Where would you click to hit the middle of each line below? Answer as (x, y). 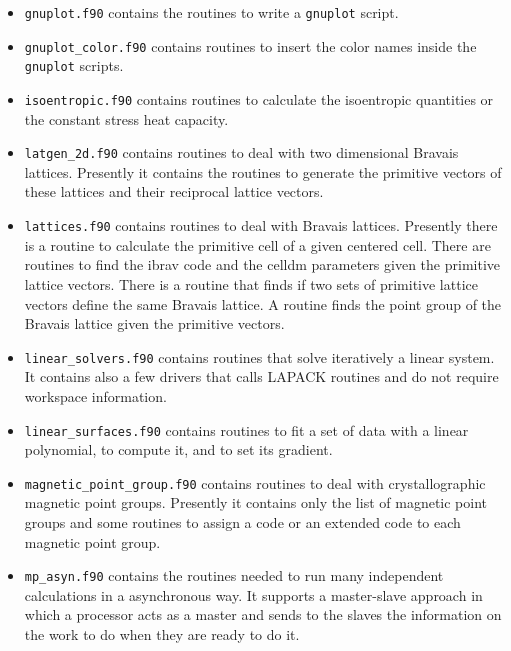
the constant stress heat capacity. (126, 118)
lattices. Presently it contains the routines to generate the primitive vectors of (263, 171)
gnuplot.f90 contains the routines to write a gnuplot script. (211, 12)
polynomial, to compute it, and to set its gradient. (178, 449)
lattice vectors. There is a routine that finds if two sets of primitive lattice (251, 283)
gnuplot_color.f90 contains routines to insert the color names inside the (250, 45)
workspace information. (95, 395)
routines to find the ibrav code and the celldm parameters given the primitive (262, 264)
